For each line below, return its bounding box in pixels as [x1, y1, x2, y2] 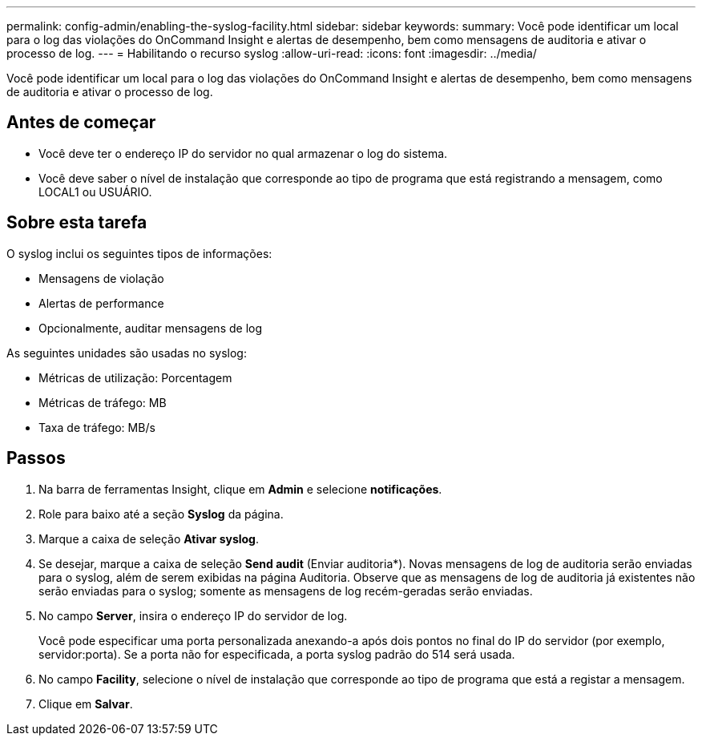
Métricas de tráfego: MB [38, 395, 167, 409]
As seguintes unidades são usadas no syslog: [6, 345, 247, 360]
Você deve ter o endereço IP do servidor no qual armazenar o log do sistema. [38, 146, 448, 160]
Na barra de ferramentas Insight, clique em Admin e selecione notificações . [38, 482, 442, 496]
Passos [6, 448, 66, 469]
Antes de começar [6, 112, 156, 133]
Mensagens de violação [38, 271, 164, 285]
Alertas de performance [38, 296, 164, 310]
